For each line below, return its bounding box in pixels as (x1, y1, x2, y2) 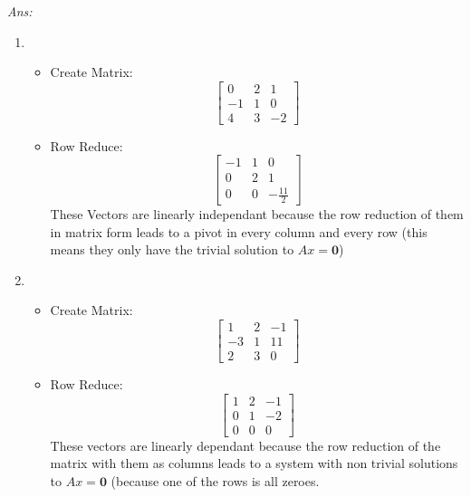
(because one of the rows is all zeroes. (111, 471, 320, 490)
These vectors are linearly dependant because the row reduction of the (50, 435, 441, 454)
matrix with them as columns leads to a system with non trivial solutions (50, 454, 458, 473)
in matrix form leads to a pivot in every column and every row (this (50, 222, 428, 241)
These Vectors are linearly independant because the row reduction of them (50, 204, 464, 223)
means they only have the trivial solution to (50, 240, 294, 259)
